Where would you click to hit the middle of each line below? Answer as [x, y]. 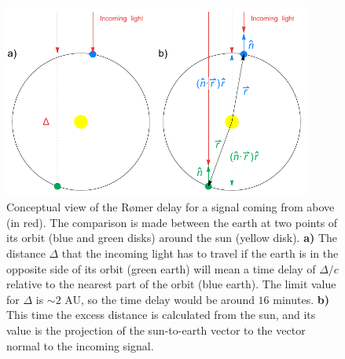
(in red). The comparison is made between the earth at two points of [172, 222]
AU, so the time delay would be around [160, 299]
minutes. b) [301, 299]
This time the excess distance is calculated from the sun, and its [161, 315]
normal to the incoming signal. [80, 345]
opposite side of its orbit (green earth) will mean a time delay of [161, 268]
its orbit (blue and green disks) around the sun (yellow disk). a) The [172, 238]
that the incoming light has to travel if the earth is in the [200, 253]
